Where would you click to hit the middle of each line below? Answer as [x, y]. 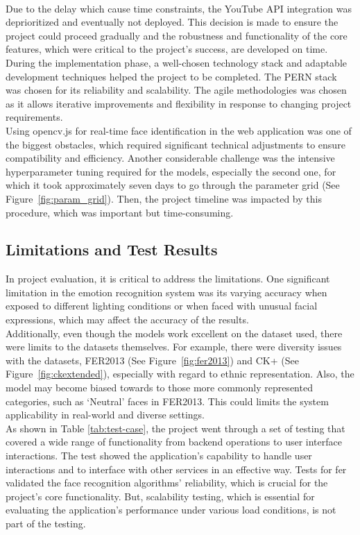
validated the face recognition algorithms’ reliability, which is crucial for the [167, 483]
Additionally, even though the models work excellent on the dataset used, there [174, 333]
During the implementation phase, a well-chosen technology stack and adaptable [177, 62]
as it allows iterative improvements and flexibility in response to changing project [179, 103]
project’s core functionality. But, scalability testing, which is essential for [160, 496]
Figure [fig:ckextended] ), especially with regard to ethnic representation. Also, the [180, 374]
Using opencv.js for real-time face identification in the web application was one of [179, 130]
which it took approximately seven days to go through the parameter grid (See [173, 185]
